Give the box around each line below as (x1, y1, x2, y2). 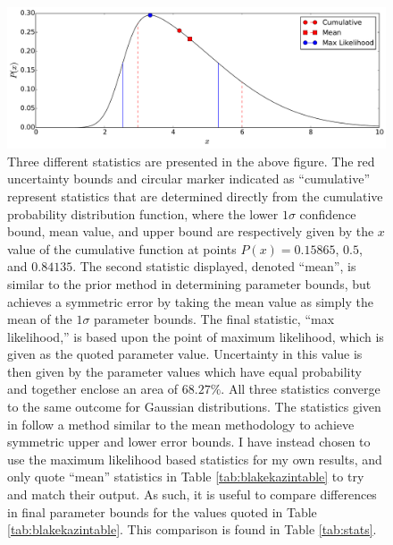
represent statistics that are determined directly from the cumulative (7, 186, 383, 205)
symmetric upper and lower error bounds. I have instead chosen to (7, 432, 371, 451)
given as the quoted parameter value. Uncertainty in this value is (7, 345, 363, 363)
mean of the (7, 310, 72, 328)
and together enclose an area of (7, 379, 179, 398)
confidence (299, 204, 356, 223)
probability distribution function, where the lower (7, 204, 279, 223)
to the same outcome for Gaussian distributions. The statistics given (7, 397, 381, 416)
